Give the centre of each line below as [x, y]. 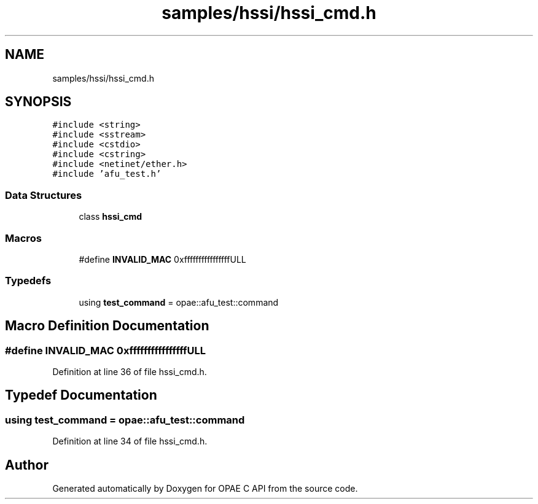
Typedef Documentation [81, 395]
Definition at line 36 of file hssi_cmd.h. [130, 371]
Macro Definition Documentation [107, 326]
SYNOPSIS [38, 102]
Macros [23, 238]
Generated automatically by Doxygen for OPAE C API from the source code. [205, 488]
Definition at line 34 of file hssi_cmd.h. [130, 441]
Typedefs [28, 281]
